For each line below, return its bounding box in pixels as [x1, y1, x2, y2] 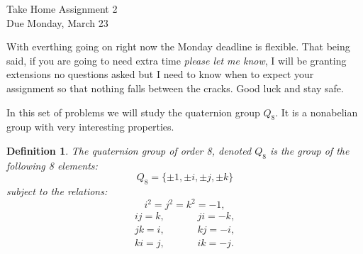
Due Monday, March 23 [6, 15, 108, 30]
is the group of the [269, 143, 350, 158]
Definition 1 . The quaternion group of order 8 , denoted [6, 143, 252, 158]
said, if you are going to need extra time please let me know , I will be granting [6, 53, 347, 67]
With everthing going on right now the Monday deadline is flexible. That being [6, 39, 350, 54]
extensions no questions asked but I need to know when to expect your [6, 67, 314, 82]
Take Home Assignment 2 [6, 1, 118, 16]
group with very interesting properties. [6, 119, 174, 134]
